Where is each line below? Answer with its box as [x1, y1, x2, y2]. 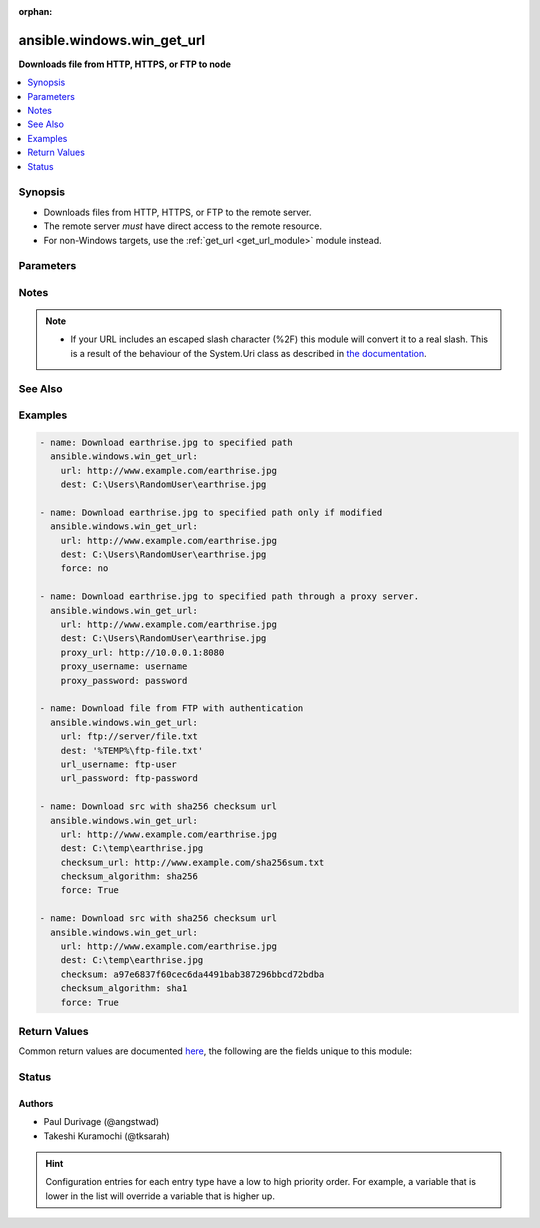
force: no [60, 563, 109, 574]
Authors [18, 1097, 54, 1109]
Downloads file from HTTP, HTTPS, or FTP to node [18, 58, 232, 70]
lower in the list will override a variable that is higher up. [45, 1190, 275, 1202]
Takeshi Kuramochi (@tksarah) [43, 1130, 170, 1142]
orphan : [18, 6, 53, 17]
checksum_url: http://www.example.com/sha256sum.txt [60, 856, 325, 868]
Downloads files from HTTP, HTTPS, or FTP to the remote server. [43, 206, 312, 218]
